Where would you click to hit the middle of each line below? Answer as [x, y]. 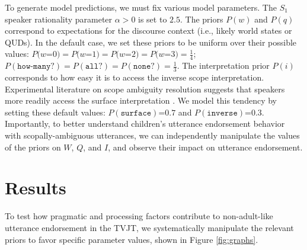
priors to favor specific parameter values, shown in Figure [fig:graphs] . [132, 239]
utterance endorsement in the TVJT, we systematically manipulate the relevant [149, 227]
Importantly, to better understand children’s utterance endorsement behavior [145, 124]
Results [36, 187]
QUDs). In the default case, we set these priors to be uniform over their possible [151, 42]
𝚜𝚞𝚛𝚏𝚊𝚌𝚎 [136, 113]
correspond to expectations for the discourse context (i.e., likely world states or [148, 31]
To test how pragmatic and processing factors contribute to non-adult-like [139, 216]
